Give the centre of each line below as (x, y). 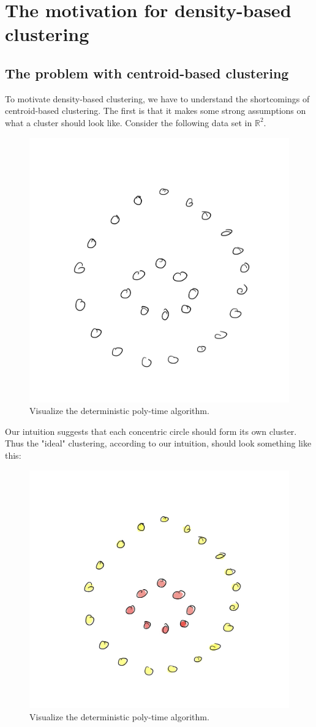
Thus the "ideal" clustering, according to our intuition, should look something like (158, 443)
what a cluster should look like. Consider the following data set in (129, 122)
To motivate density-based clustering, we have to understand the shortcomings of (157, 98)
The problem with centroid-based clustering (147, 73)
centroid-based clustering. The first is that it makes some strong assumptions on (156, 111)
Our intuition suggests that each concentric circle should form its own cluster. (151, 431)
